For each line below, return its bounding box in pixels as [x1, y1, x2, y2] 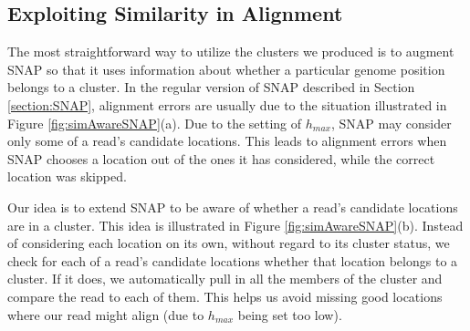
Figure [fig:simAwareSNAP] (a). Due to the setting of [7, 113, 302, 132]
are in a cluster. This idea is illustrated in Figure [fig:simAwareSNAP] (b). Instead [7, 215, 464, 234]
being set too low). [237, 305, 342, 324]
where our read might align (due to [7, 305, 204, 324]
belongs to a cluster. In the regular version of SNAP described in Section [7, 78, 415, 97]
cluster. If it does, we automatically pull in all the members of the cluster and [7, 269, 443, 288]
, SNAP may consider [331, 113, 452, 132]
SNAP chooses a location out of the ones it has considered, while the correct [7, 149, 435, 168]
